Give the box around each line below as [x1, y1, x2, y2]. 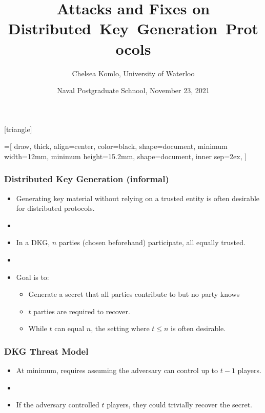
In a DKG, [16, 237, 50, 248]
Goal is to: [16, 271, 49, 282]
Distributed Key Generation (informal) [4, 172, 169, 185]
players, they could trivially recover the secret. [107, 399, 253, 410]
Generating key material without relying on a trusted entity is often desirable [16, 192, 260, 203]
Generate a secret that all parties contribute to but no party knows [28, 289, 240, 299]
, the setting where [91, 323, 150, 334]
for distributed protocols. [16, 203, 95, 213]
